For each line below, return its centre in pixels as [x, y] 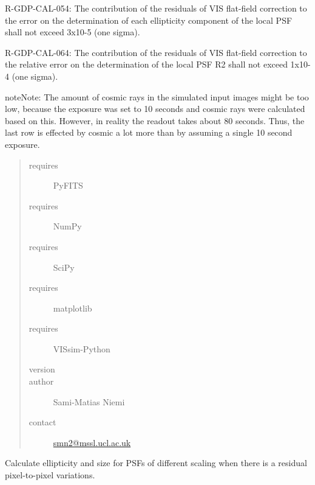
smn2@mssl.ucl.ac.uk [92, 442]
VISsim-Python [82, 348]
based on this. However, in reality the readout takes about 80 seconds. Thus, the [155, 120]
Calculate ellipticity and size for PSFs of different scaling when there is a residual [156, 463]
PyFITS [68, 185]
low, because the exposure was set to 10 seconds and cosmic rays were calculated [155, 109]
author [41, 381]
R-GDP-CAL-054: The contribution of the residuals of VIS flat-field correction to [156, 8]
